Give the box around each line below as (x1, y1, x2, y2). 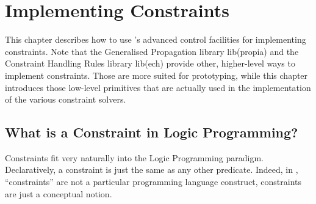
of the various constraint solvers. (5, 93, 126, 106)
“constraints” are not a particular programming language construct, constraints (5, 175, 302, 188)
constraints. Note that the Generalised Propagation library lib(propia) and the (5, 45, 299, 57)
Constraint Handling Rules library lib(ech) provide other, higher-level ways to (5, 57, 295, 70)
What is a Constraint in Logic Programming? (5, 123, 298, 142)
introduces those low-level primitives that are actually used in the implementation (5, 81, 311, 93)
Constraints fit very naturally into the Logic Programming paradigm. (5, 151, 264, 164)
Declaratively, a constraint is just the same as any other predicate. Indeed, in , (5, 163, 298, 176)
